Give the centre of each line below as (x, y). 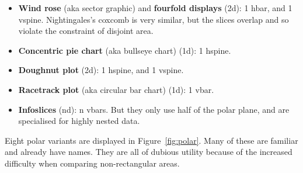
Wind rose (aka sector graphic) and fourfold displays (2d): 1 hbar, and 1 (155, 8)
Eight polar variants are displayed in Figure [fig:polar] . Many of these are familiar (151, 140)
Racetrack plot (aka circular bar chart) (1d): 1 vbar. (116, 89)
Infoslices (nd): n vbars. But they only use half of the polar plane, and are (154, 109)
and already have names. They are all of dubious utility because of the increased (149, 152)
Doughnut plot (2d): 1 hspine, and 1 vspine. (101, 70)
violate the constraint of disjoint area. (86, 31)
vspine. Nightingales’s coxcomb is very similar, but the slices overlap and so (154, 19)
